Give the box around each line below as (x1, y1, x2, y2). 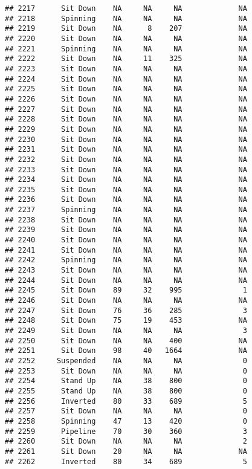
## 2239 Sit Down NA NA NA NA (5, 225, 247, 234)
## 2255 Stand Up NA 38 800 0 (5, 386, 247, 395)
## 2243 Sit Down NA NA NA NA (5, 266, 247, 275)
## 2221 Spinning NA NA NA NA (5, 44, 247, 53)
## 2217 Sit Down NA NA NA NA (5, 4, 247, 13)
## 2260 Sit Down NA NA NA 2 (5, 437, 247, 446)
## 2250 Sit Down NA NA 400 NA (5, 336, 247, 345)
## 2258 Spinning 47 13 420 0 (5, 416, 247, 425)
